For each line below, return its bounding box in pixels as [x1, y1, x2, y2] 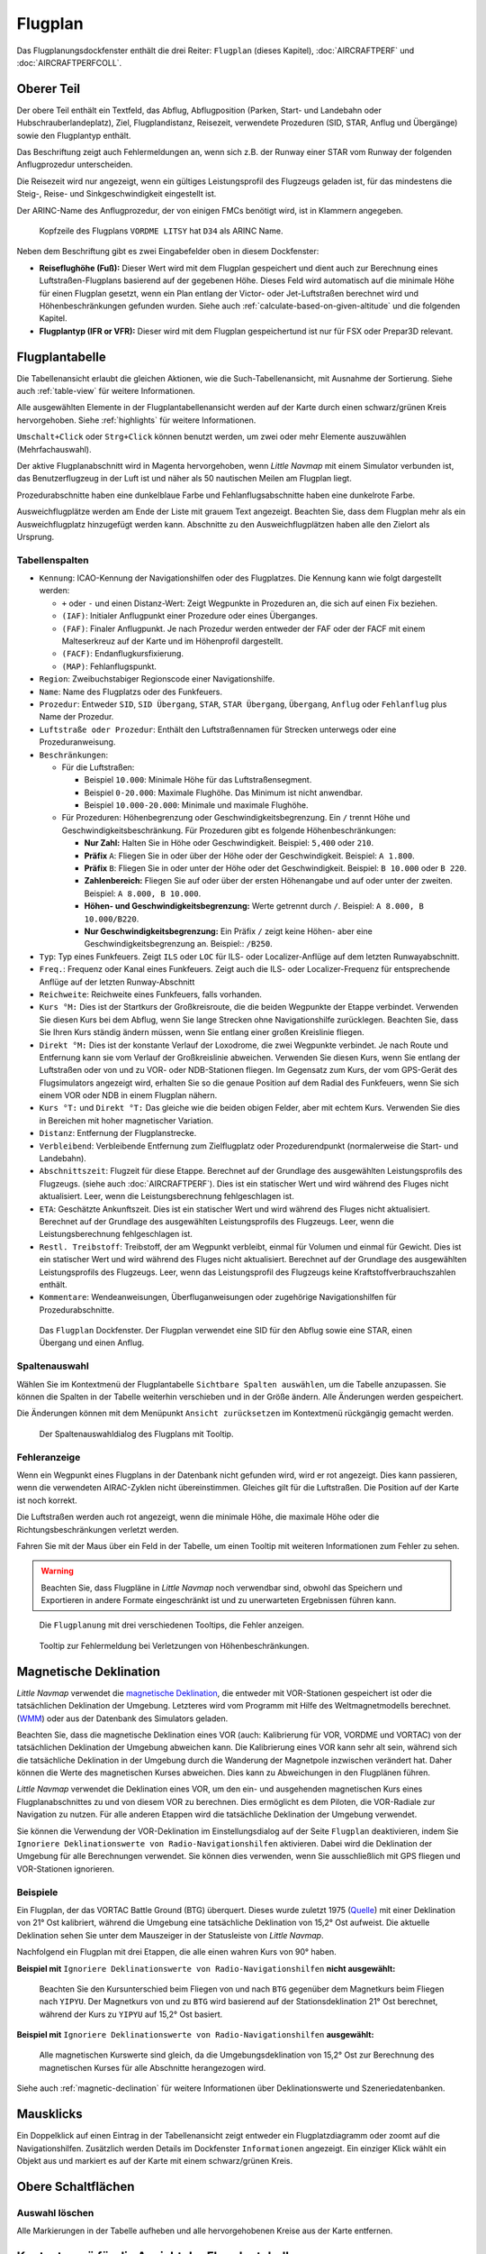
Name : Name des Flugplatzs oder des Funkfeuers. [39, 686, 222, 697]
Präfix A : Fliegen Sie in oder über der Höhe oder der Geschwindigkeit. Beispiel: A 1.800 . [84, 850, 415, 861]
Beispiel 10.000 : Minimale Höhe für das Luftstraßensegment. [84, 774, 312, 785]
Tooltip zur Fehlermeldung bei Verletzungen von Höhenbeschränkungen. [39, 1640, 310, 1651]
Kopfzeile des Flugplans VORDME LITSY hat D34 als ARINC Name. [39, 225, 283, 236]
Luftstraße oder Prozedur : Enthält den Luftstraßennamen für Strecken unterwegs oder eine [39, 724, 397, 735]
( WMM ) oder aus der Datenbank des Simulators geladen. [16, 1713, 229, 1724]
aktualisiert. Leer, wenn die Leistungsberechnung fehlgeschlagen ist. [39, 1191, 294, 1202]
